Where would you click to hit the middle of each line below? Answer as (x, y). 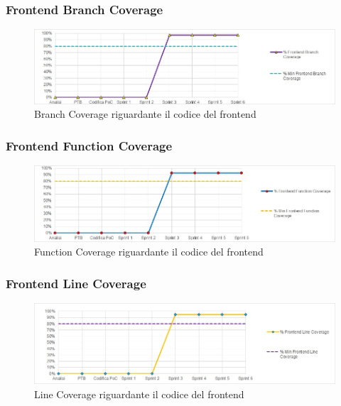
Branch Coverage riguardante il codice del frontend (145, 114)
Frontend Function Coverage (89, 145)
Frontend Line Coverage (76, 283)
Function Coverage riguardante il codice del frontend (149, 252)
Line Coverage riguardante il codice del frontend (139, 394)
